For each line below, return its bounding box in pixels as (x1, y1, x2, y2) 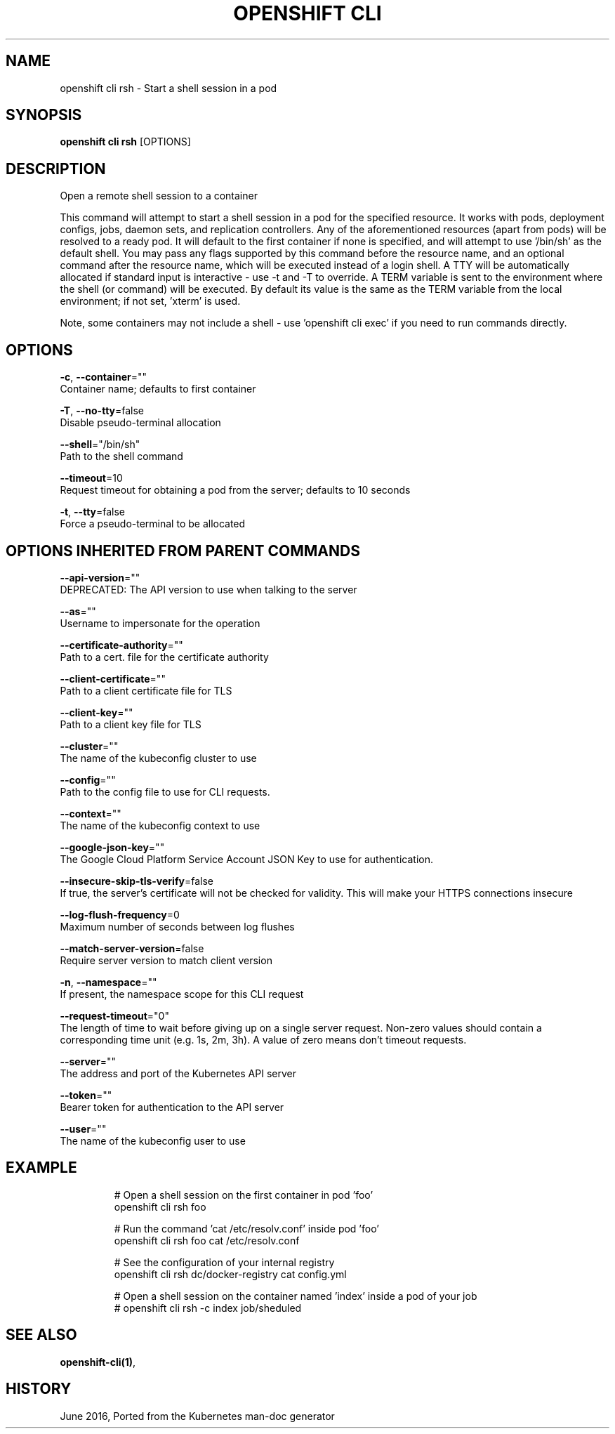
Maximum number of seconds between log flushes (60, 920, 295, 933)
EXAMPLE (6, 1159, 77, 1177)
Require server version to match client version (60, 954, 272, 966)
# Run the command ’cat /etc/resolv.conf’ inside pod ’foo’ (114, 1222, 379, 1235)
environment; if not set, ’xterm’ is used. (60, 295, 241, 308)
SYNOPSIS (6, 106, 82, 124)
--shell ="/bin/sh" (60, 438, 140, 451)
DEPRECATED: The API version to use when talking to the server (60, 583, 357, 596)
